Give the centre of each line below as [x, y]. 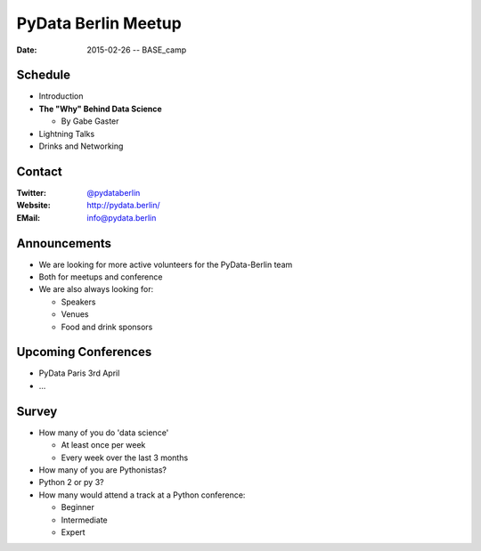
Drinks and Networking [81, 146]
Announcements [64, 243]
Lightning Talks [67, 134]
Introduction [61, 96]
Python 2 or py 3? [71, 482]
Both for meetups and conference [101, 277]
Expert [73, 532]
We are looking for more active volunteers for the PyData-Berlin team [166, 264]
